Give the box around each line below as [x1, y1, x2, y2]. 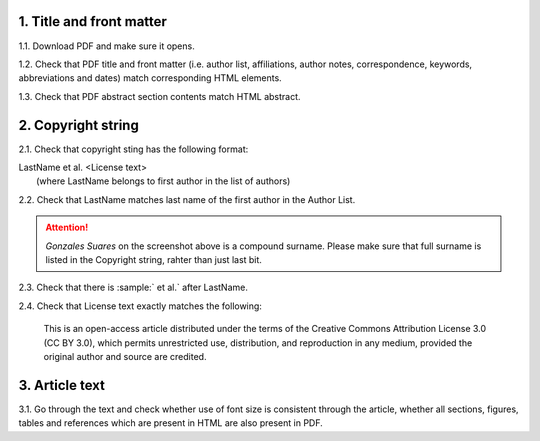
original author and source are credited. [43, 350, 207, 362]
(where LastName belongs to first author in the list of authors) [36, 175, 291, 187]
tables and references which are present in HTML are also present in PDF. [18, 417, 324, 429]
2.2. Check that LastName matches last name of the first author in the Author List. [18, 193, 356, 205]
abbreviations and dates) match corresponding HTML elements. [18, 72, 282, 84]
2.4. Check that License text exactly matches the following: [18, 300, 262, 312]
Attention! [45, 221, 89, 234]
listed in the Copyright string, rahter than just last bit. [45, 253, 262, 265]
